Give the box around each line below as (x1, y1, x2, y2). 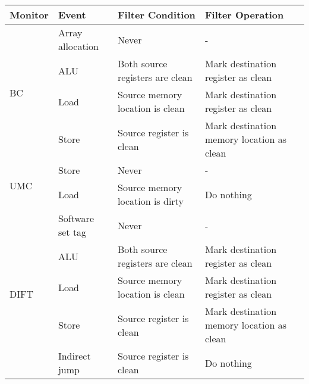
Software (58, 211, 94, 225)
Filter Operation (204, 8, 284, 21)
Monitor (10, 8, 49, 21)
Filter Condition (118, 8, 196, 21)
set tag (58, 225, 87, 239)
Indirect (58, 349, 91, 363)
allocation (58, 39, 99, 53)
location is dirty (118, 194, 184, 208)
